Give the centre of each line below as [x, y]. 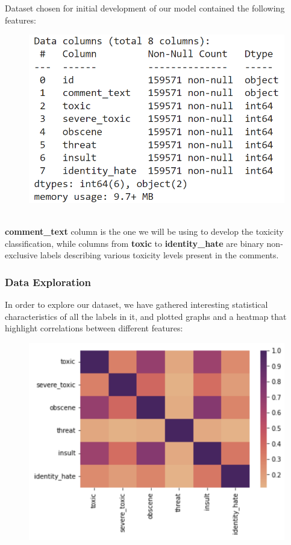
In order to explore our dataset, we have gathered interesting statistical [136, 304]
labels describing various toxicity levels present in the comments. [159, 255]
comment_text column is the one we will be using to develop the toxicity [144, 231]
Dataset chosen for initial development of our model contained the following [145, 8]
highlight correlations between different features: [94, 328]
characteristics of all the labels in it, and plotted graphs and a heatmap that [146, 316]
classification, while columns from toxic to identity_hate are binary [134, 243]
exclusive [21, 255]
